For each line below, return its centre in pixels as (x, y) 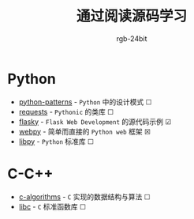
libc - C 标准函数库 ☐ (52, 206)
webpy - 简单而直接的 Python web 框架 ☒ (85, 131)
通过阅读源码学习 (131, 16)
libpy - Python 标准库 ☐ (56, 141)
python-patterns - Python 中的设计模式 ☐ (85, 102)
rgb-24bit (132, 38)
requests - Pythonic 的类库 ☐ (66, 111)
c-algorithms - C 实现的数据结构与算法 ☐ (84, 196)
